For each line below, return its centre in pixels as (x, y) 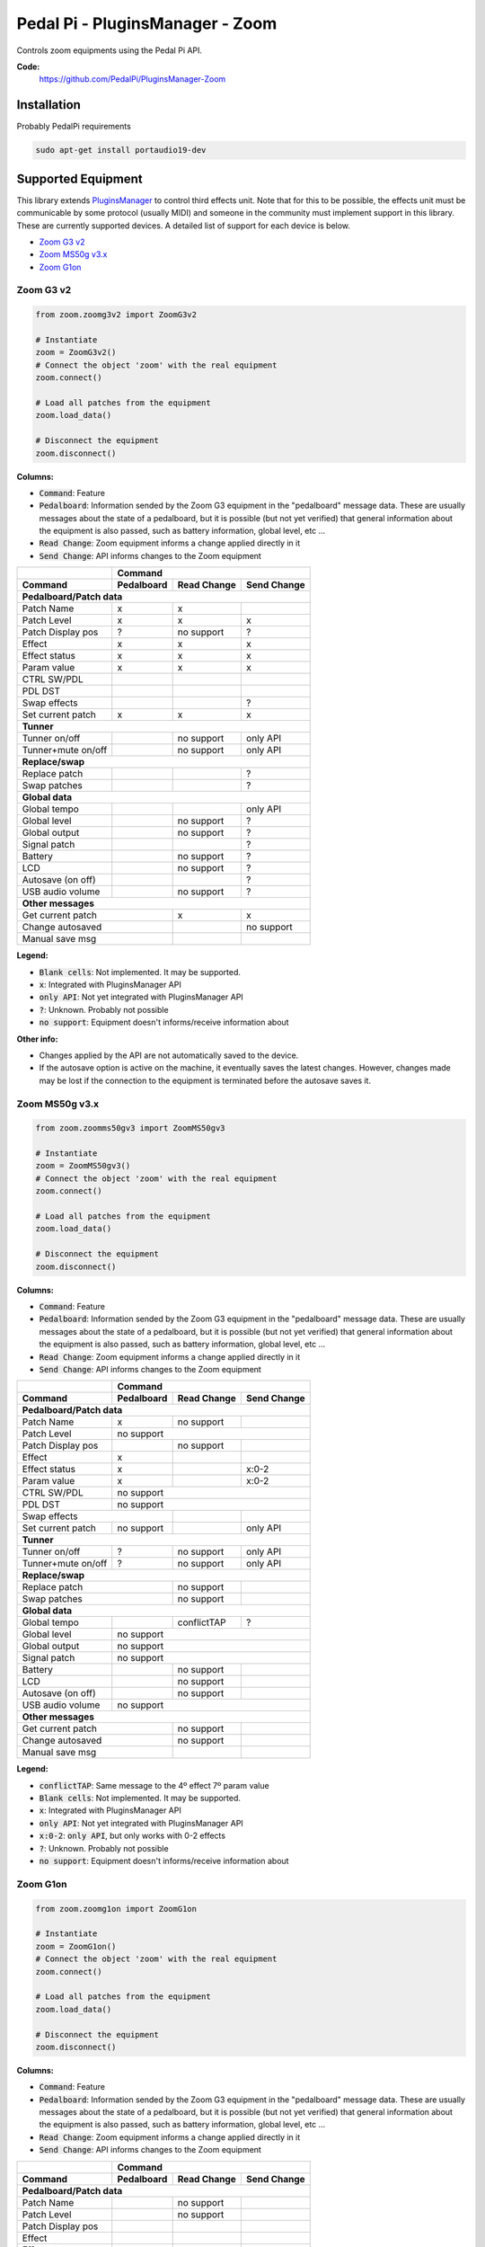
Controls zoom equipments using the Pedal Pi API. (109, 50)
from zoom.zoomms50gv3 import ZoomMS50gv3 (130, 1128)
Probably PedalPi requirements (74, 127)
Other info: (37, 1039)
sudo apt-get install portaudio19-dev (121, 150)
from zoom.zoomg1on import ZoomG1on (116, 1909)
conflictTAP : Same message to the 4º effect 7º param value (154, 1785)
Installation (48, 105)
